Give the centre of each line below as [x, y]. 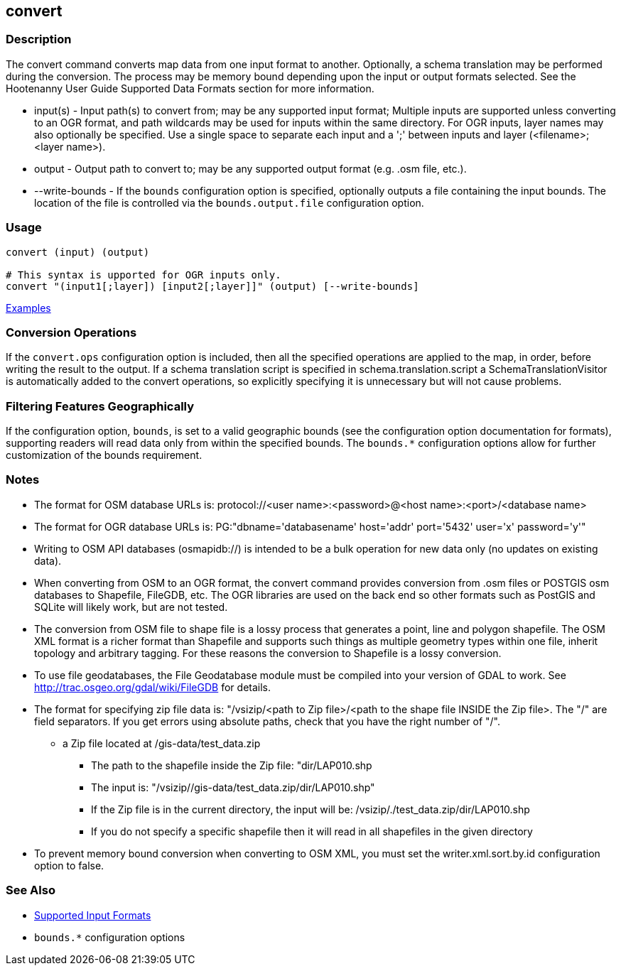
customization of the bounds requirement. [104, 455]
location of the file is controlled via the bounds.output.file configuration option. [229, 202]
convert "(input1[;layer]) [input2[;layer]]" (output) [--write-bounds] [212, 286]
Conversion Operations [71, 332]
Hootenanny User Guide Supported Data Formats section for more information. [190, 88]
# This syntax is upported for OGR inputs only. [144, 275]
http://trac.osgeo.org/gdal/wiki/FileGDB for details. [153, 687]
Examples [28, 308]
